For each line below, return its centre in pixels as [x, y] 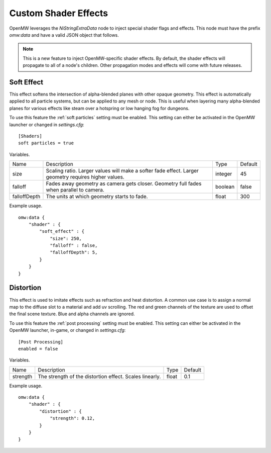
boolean [225, 187]
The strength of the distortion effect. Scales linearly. [99, 376]
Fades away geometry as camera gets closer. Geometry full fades [124, 184]
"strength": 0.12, [73, 418]
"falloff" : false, [74, 246]
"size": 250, [66, 238]
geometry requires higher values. [85, 177]
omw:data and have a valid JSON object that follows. [64, 35]
